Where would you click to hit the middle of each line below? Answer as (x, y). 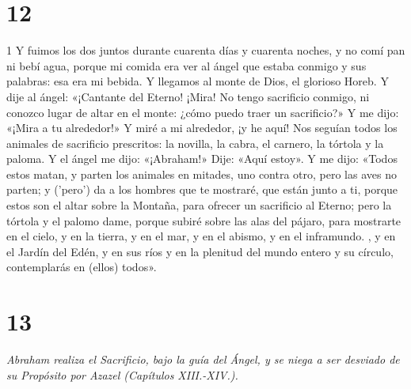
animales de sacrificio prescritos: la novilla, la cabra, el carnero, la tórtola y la (195, 143)
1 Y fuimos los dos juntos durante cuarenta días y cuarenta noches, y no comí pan (206, 50)
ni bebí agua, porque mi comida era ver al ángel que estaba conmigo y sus (186, 65)
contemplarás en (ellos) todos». (82, 267)
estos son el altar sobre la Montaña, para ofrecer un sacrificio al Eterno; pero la (199, 205)
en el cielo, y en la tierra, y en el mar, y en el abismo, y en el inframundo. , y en (201, 236)
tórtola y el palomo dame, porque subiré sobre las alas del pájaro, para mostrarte (204, 220)
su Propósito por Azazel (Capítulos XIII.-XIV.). (122, 374)
